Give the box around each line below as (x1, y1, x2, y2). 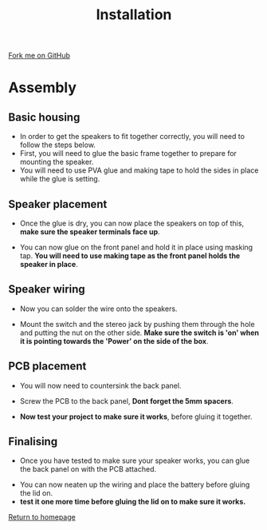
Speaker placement (8, 197, 108, 211)
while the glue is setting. (19, 174, 100, 184)
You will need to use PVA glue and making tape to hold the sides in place (19, 165, 259, 175)
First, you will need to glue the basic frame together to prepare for (19, 149, 238, 158)
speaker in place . (19, 260, 78, 269)
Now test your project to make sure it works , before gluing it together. (19, 412, 253, 421)
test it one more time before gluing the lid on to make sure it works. (19, 497, 246, 507)
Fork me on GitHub (8, 50, 70, 61)
